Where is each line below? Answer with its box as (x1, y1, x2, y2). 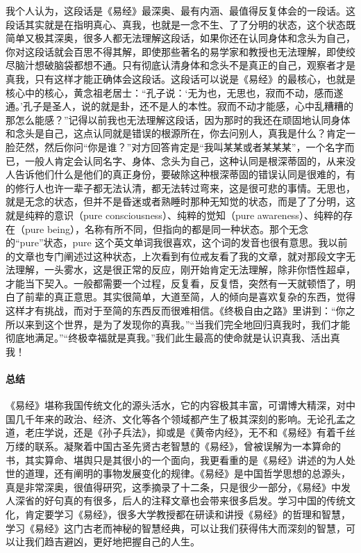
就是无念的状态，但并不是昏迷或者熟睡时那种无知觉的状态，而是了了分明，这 (6, 194, 355, 209)
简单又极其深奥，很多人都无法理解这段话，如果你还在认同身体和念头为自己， (6, 31, 355, 45)
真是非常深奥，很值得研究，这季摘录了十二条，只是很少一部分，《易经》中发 (6, 479, 351, 494)
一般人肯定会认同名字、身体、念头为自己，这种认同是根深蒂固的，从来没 (24, 153, 355, 168)
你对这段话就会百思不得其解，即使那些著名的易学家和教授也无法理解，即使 (6, 44, 346, 58)
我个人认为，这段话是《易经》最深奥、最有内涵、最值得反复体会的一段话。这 (6, 3, 355, 17)
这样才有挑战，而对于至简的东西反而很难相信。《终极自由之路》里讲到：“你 (6, 303, 346, 318)
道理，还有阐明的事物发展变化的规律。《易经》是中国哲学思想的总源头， (24, 466, 351, 481)
